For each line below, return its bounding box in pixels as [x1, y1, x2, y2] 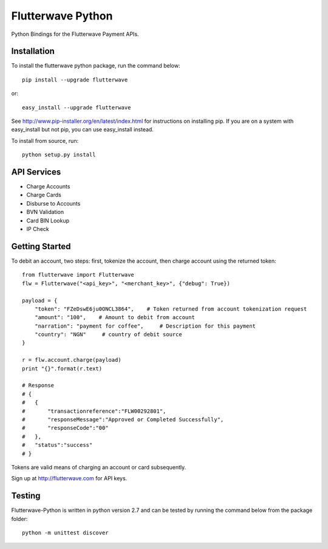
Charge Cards [26, 192, 62, 199]
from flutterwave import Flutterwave [22, 271, 135, 278]
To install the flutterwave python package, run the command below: [11, 62, 180, 69]
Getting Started [11, 241, 71, 252]
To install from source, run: [11, 137, 79, 144]
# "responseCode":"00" [22, 424, 109, 432]
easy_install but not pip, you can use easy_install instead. [11, 126, 154, 133]
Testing [11, 491, 41, 501]
